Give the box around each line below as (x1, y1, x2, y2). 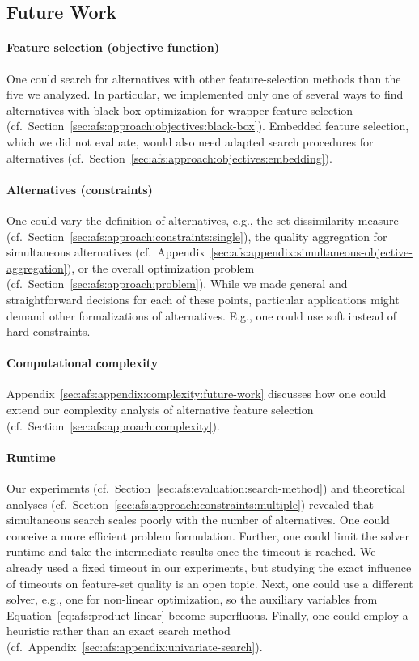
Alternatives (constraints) (6, 180, 153, 197)
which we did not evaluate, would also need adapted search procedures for (6, 133, 374, 150)
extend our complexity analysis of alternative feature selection (6, 401, 314, 418)
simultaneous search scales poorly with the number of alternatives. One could (6, 511, 390, 528)
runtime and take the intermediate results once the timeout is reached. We (6, 543, 376, 560)
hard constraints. (6, 323, 91, 340)
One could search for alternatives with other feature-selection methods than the (6, 70, 401, 87)
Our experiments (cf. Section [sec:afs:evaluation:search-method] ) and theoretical (6, 480, 405, 497)
